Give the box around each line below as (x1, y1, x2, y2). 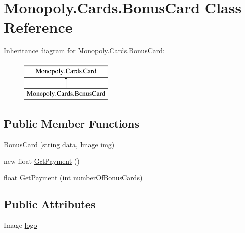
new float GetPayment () (4, 155, 80, 166)
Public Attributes (4, 196, 96, 212)
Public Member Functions (4, 116, 139, 131)
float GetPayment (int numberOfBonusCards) (4, 172, 143, 183)
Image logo (4, 220, 37, 230)
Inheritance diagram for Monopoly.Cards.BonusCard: (4, 45, 164, 56)
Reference (4, 17, 73, 37)
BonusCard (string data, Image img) (4, 139, 115, 150)
